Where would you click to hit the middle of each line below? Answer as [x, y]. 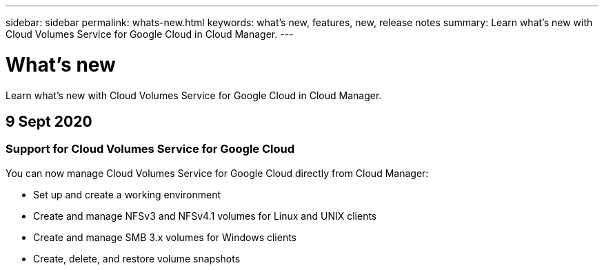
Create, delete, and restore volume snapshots [137, 258]
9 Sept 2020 [49, 121]
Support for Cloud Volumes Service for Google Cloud [150, 149]
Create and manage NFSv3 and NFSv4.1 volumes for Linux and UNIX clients [205, 216]
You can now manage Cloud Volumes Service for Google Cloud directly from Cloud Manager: [217, 173]
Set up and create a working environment [127, 194]
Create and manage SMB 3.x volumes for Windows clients [165, 237]
